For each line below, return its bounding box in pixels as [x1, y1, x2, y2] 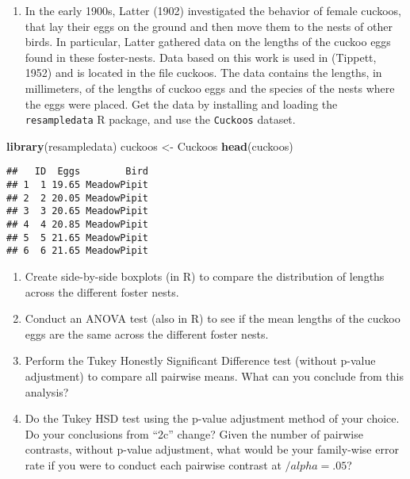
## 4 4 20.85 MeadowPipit [6, 219, 148, 231]
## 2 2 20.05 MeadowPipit [6, 192, 148, 204]
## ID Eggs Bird [6, 166, 148, 178]
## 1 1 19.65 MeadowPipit [6, 179, 148, 191]
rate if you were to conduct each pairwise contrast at [25, 456, 282, 473]
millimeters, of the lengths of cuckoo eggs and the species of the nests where [25, 79, 395, 96]
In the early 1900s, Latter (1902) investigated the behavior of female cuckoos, [25, 2, 401, 18]
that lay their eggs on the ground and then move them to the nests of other [25, 17, 393, 34]
